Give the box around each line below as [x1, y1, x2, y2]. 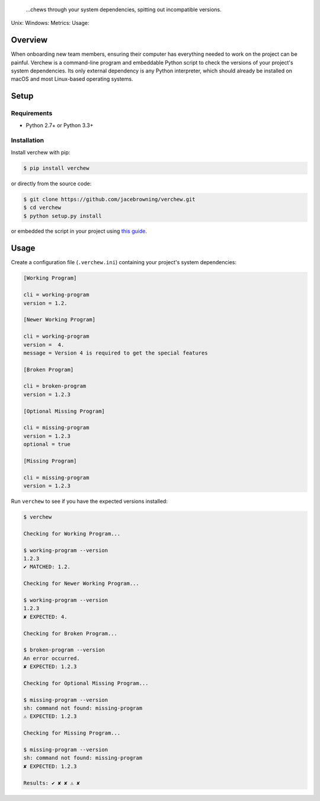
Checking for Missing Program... [23, 730, 121, 736]
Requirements [11, 109, 53, 118]
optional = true [23, 441, 71, 448]
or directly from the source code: [11, 180, 92, 187]
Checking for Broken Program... [23, 630, 118, 637]
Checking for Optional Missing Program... [23, 680, 149, 686]
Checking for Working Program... [23, 530, 121, 537]
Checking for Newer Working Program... [23, 580, 139, 587]
